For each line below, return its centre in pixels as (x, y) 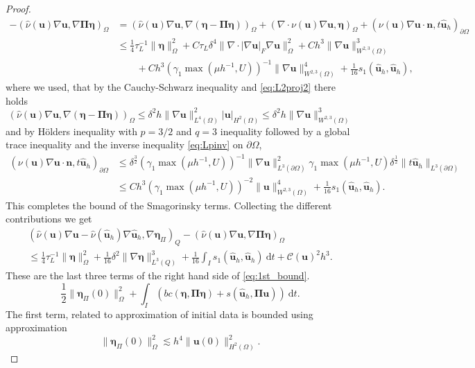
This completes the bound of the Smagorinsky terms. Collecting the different (169, 205)
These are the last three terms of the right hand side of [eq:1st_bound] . (158, 275)
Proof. (18, 8)
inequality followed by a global (285, 131)
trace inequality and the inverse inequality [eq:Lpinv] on (124, 144)
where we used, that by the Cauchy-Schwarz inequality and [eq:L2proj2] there (171, 87)
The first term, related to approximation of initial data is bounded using (159, 314)
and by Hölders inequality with (71, 131)
